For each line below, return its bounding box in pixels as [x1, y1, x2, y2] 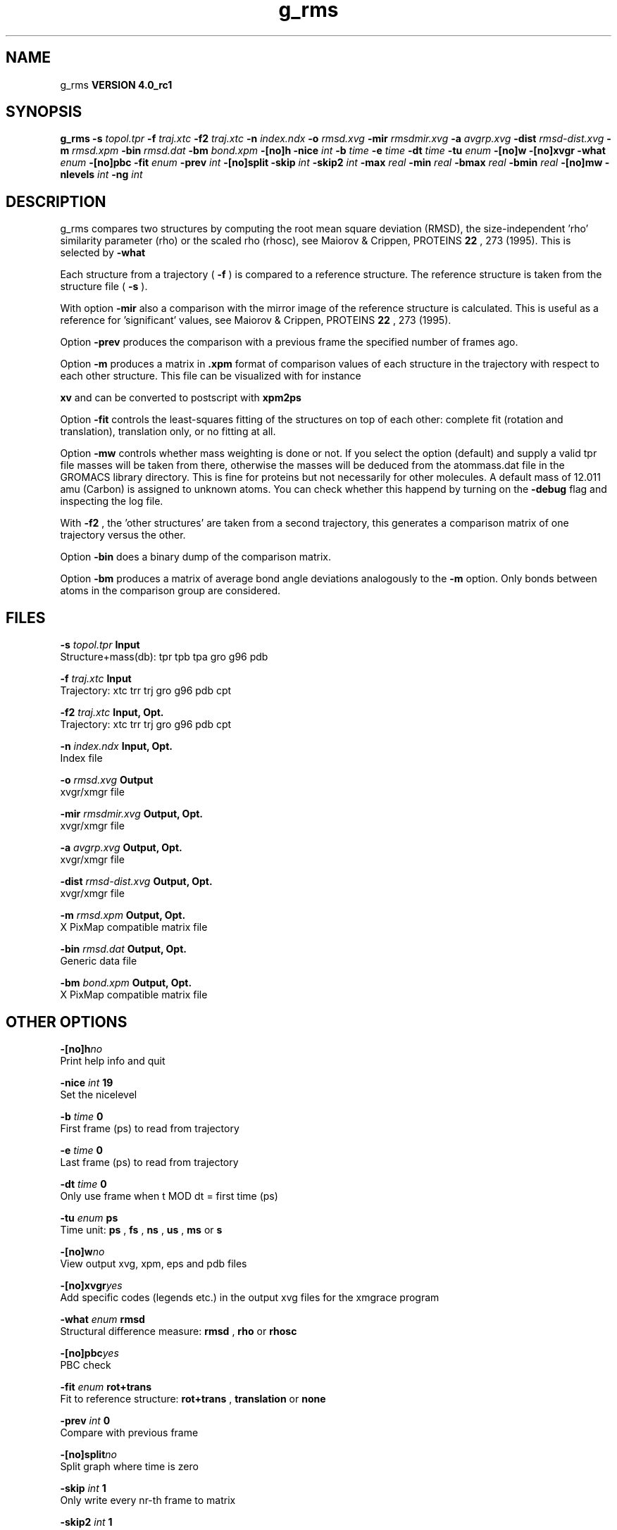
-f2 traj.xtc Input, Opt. [60, 706, 164, 719]
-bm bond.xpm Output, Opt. [60, 977, 192, 989]
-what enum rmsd [60, 1312, 145, 1325]
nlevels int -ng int [60, 168, 143, 181]
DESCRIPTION [6, 192, 106, 211]
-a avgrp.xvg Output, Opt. [60, 841, 182, 854]
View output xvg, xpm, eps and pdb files [60, 1257, 247, 1269]
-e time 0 [60, 1143, 103, 1156]
